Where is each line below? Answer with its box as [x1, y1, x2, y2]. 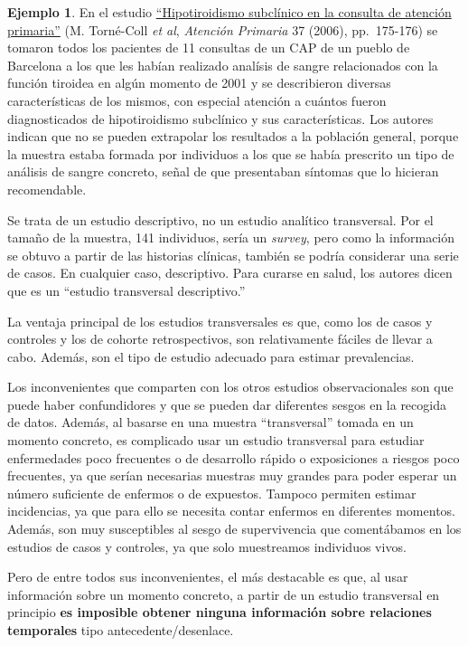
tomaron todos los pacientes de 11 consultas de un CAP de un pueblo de [7, 38, 410, 57]
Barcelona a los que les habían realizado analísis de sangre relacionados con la [7, 55, 438, 74]
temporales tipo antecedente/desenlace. [7, 621, 234, 639]
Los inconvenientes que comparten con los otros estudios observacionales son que [7, 377, 454, 396]
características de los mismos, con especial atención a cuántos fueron [7, 90, 387, 109]
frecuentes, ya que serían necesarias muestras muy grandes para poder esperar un [7, 466, 457, 485]
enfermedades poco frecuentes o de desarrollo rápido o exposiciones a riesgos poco [7, 448, 460, 467]
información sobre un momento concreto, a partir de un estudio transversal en [7, 584, 440, 603]
